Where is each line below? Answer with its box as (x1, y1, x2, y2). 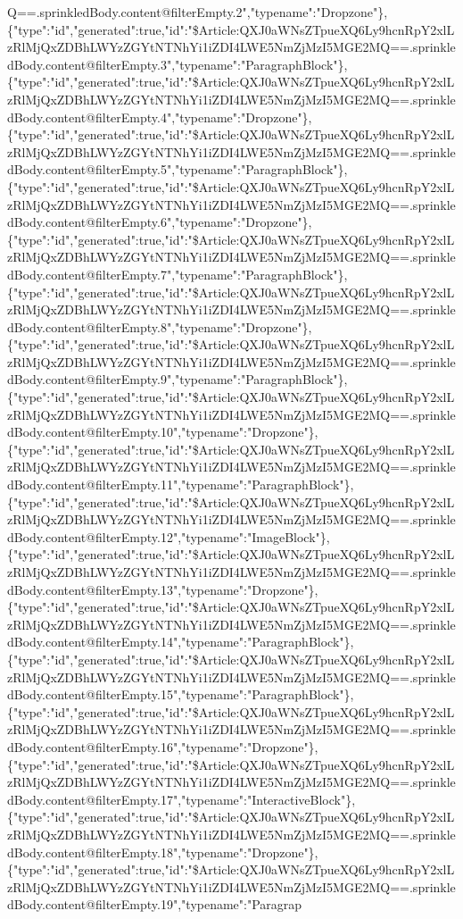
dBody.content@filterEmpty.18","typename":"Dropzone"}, (7, 842, 318, 861)
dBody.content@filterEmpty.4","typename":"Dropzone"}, (7, 107, 312, 126)
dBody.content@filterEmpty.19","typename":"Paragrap (7, 895, 302, 914)
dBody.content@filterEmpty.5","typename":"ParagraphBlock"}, (7, 160, 348, 179)
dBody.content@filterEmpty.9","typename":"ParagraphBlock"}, (7, 370, 348, 388)
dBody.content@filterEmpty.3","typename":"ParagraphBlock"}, (7, 54, 348, 73)
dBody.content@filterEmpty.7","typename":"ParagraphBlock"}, (7, 264, 348, 283)
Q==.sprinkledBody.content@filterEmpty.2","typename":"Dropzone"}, (7, 3, 388, 21)
